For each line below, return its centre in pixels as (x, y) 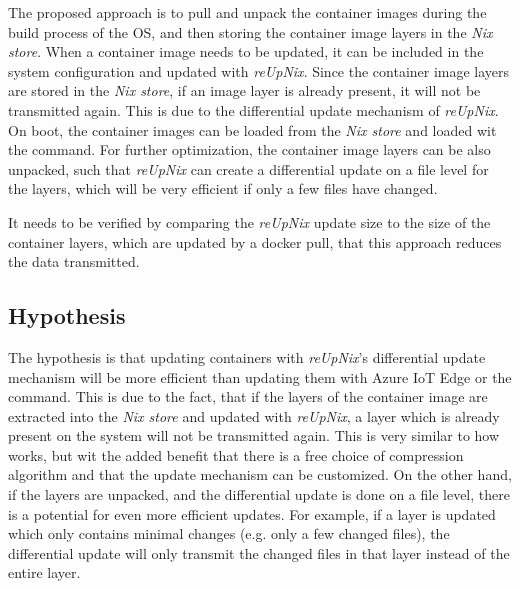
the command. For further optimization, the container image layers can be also (249, 149)
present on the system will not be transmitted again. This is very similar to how (254, 435)
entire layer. (44, 572)
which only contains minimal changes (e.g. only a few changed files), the (229, 533)
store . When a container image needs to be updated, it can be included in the (246, 51)
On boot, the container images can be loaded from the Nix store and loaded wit (252, 129)
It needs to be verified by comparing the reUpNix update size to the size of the (249, 221)
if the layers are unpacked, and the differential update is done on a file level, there (259, 494)
